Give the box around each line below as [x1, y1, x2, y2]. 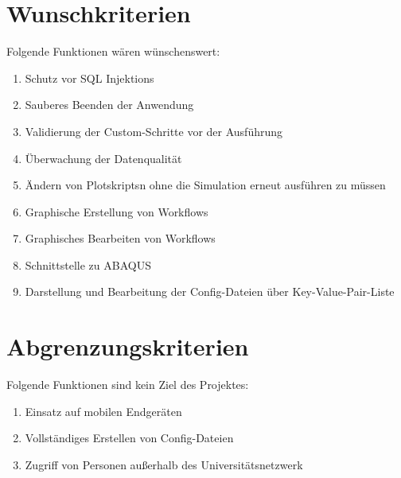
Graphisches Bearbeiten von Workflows [25, 230, 216, 247]
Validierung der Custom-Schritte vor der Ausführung [25, 122, 283, 139]
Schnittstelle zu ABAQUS [25, 256, 151, 273]
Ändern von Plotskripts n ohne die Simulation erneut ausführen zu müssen [25, 177, 386, 193]
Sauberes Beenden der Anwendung [25, 96, 194, 113]
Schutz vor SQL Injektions [25, 69, 154, 86]
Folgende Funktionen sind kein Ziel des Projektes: [6, 376, 249, 393]
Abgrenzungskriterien [6, 330, 249, 363]
